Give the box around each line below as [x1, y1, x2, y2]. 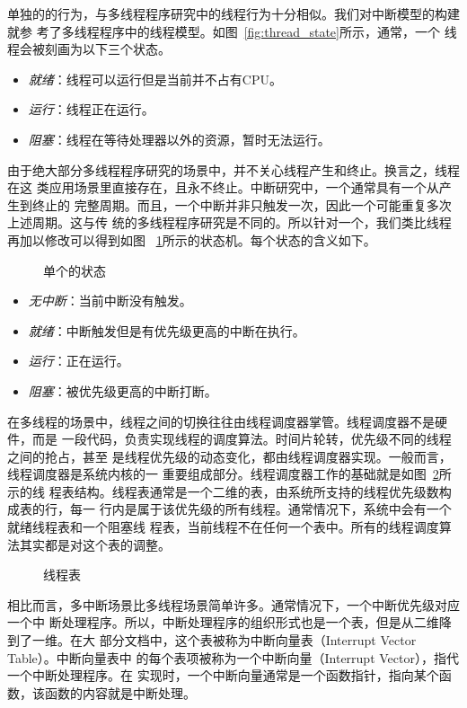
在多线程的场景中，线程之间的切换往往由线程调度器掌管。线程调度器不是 [7, 412, 435, 430]
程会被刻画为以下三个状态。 [7, 40, 171, 58]
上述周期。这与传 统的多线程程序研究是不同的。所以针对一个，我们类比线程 [7, 213, 452, 232]
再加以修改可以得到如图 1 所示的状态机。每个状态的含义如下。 [7, 230, 376, 249]
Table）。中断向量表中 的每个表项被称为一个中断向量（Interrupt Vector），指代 [7, 648, 459, 667]
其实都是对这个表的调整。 [19, 535, 171, 553]
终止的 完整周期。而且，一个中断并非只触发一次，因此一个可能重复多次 [31, 195, 452, 214]
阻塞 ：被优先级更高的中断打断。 [28, 381, 217, 400]
